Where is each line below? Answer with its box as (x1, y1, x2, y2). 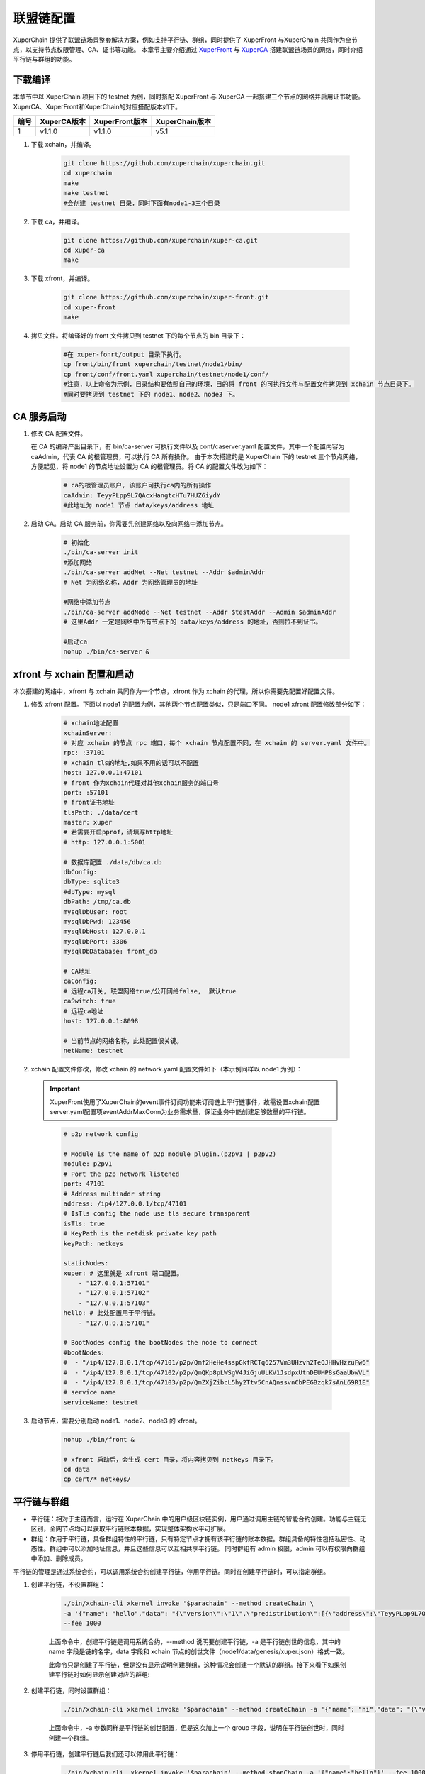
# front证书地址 (63, 798, 115, 807)
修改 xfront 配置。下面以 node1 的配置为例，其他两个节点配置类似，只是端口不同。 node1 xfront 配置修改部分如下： (30, 700, 367, 709)
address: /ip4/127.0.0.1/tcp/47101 (63, 1199, 187, 1208)
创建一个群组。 (48, 1734, 92, 1742)
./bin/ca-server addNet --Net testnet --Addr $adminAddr (63, 568, 266, 576)
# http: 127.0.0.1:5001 (63, 838, 147, 846)
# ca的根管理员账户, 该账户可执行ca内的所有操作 (63, 481, 212, 490)
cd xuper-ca (63, 246, 106, 254)
